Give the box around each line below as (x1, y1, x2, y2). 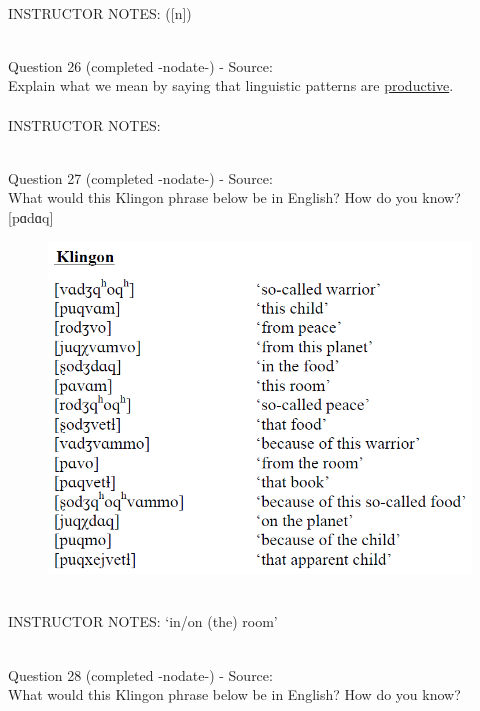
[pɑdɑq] (8, 206, 54, 227)
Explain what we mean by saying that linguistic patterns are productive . (8, 75, 454, 96)
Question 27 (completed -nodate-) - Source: (8, 167, 273, 188)
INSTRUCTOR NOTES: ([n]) (8, 2, 192, 23)
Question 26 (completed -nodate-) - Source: (8, 55, 273, 76)
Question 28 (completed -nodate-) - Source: (8, 664, 273, 685)
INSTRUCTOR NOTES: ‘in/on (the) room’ (8, 611, 278, 632)
